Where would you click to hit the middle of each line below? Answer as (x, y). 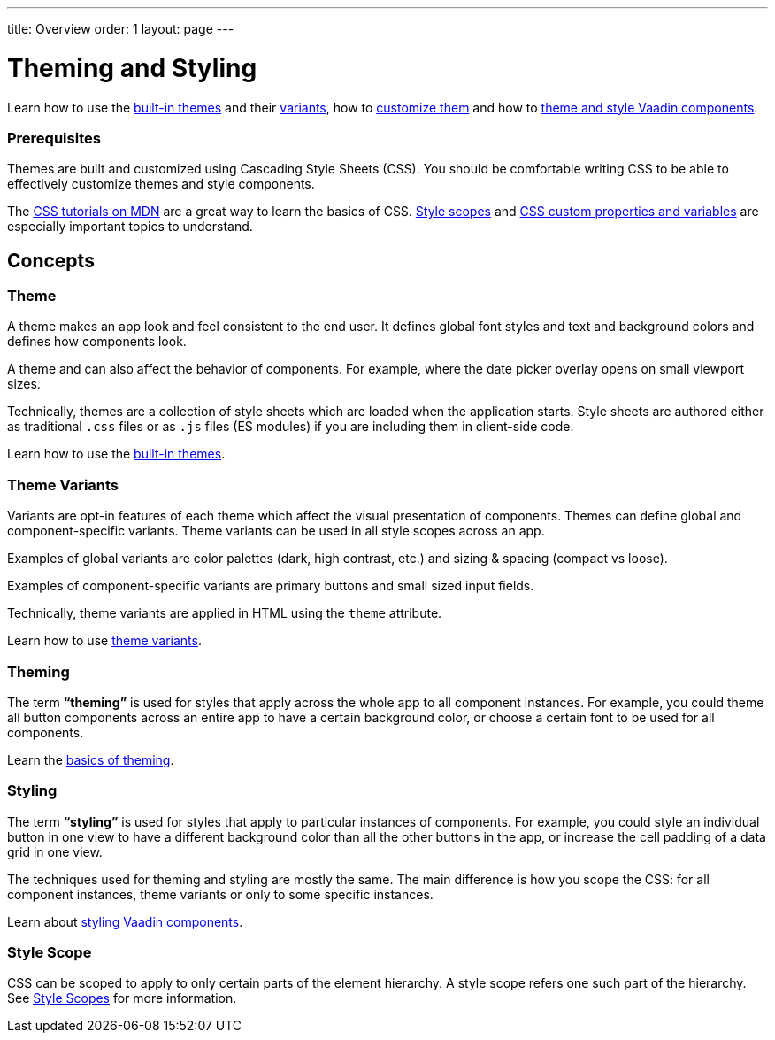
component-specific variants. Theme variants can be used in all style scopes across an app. (276, 531)
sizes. (24, 384)
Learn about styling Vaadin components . (125, 921)
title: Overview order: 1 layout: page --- (121, 29)
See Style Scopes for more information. (122, 998)
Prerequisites (54, 138)
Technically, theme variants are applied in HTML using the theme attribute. (225, 613)
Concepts (51, 260)
